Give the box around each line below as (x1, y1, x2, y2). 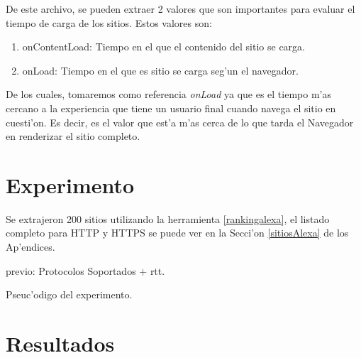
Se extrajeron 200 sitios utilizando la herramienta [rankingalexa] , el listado (6, 211, 330, 226)
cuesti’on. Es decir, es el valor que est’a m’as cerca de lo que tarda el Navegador (6, 114, 354, 129)
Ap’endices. (6, 239, 55, 254)
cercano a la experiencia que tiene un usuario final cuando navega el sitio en (6, 100, 336, 115)
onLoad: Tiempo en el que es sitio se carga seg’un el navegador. (22, 63, 299, 77)
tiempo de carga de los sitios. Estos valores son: (6, 15, 212, 30)
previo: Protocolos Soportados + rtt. (6, 263, 165, 278)
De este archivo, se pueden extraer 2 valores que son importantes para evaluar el (6, 1, 355, 16)
